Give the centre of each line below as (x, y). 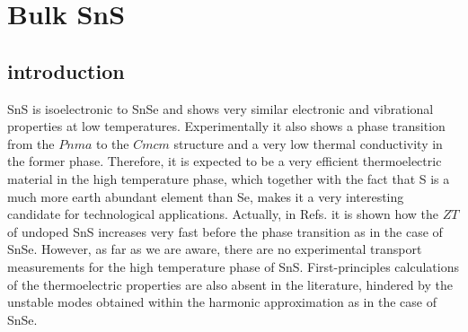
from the (31, 143)
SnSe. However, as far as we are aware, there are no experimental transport (215, 249)
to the (112, 143)
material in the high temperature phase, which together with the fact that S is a (229, 178)
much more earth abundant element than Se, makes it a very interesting (206, 196)
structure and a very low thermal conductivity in (308, 143)
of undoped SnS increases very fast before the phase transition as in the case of (225, 231)
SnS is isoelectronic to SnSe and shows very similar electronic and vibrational (221, 108)
